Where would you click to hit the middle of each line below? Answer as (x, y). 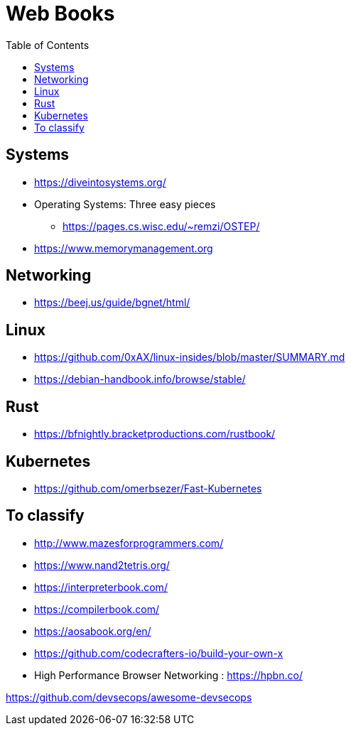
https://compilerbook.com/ (97, 609)
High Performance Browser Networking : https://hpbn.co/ (168, 675)
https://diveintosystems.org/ (100, 182)
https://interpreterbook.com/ (101, 587)
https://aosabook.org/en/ (93, 631)
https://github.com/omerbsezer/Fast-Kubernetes (148, 488)
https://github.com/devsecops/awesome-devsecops (129, 697)
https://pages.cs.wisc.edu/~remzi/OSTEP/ (161, 226)
